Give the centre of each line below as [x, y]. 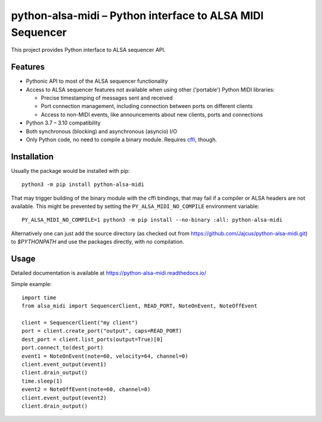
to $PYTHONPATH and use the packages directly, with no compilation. [97, 242]
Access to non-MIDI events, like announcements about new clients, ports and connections [152, 114]
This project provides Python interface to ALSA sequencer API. [88, 50]
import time [39, 297]
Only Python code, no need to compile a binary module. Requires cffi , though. [121, 139]
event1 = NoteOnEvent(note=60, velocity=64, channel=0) [105, 356]
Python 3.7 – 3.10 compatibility [63, 123]
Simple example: [31, 284]
